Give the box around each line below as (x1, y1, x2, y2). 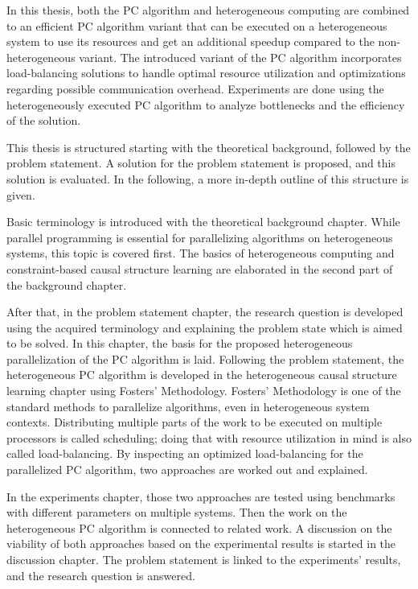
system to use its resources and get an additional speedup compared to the (6, 33, 375, 50)
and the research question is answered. (6, 566, 195, 583)
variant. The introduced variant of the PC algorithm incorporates (79, 48, 402, 65)
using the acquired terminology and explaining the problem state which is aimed (6, 319, 403, 336)
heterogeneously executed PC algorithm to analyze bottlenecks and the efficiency (6, 96, 405, 113)
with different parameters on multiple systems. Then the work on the (6, 504, 347, 521)
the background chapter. (6, 276, 127, 293)
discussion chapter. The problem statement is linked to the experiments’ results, (6, 551, 401, 567)
